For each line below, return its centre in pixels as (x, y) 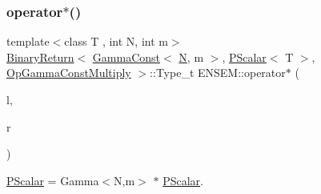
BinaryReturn (40, 57)
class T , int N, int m (116, 41)
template (28, 41)
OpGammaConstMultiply (69, 73)
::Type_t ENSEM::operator (218, 73)
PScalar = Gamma (53, 180)
